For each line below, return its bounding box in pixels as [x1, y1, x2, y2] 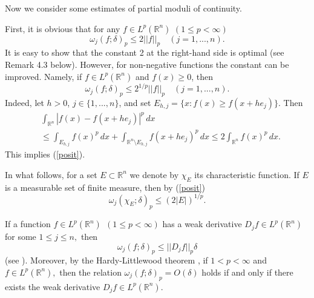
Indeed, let [5, 96, 44, 108]
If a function [5, 217, 51, 230]
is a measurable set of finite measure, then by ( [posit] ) [5, 180, 206, 193]
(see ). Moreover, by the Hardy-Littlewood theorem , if [5, 254, 208, 267]
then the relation [59, 265, 122, 278]
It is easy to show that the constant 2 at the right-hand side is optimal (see [5, 46, 284, 59]
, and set [119, 96, 151, 108]
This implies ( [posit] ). [5, 148, 85, 161]
